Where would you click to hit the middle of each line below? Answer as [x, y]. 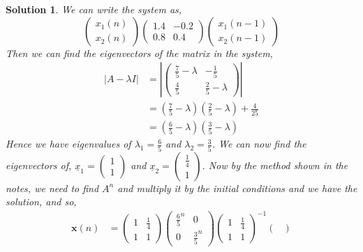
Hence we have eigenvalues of [68, 144]
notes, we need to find [52, 188]
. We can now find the [259, 144]
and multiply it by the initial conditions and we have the [237, 188]
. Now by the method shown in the [275, 165]
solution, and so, [41, 202]
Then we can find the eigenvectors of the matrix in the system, [139, 53]
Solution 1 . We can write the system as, [94, 9]
